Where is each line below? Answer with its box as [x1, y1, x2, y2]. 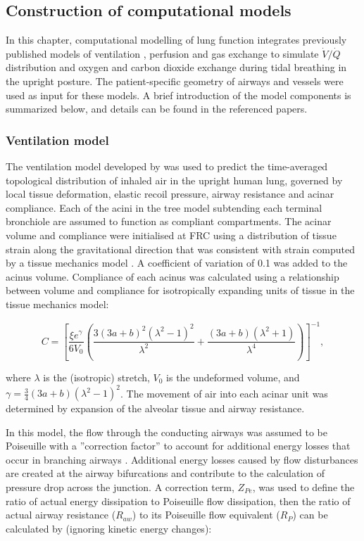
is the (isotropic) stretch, [43, 369, 150, 384]
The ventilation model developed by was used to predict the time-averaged [6, 158, 328, 173]
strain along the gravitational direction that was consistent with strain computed [6, 241, 356, 256]
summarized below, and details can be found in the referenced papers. [6, 101, 308, 116]
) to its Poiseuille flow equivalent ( [132, 507, 280, 522]
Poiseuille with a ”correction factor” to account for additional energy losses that [6, 438, 351, 453]
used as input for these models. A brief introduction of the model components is [6, 87, 351, 102]
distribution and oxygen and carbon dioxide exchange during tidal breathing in [6, 60, 347, 75]
